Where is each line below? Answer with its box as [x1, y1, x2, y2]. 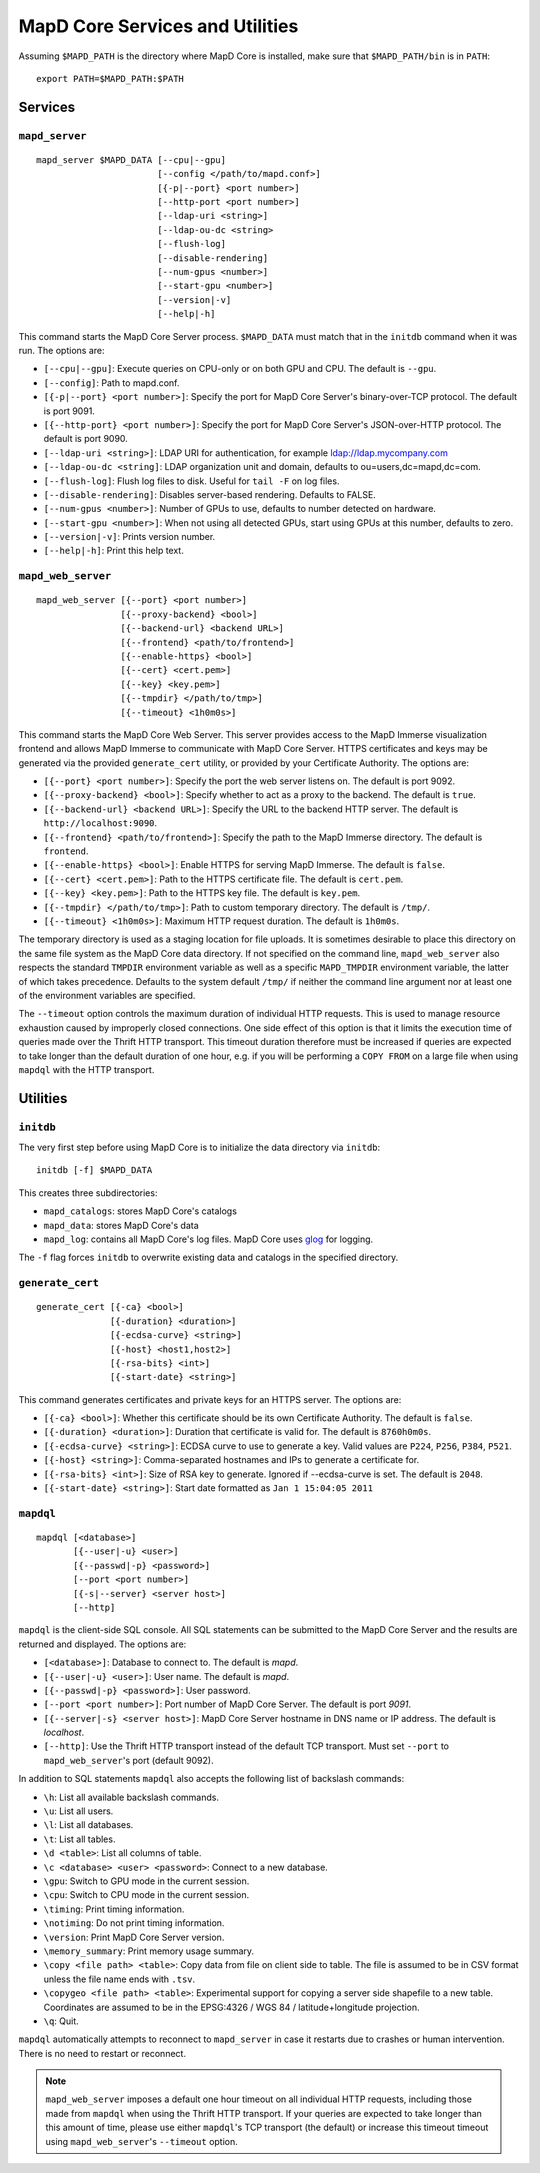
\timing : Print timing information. [43, 1903, 185, 1915]
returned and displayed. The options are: [18, 1638, 187, 1650]
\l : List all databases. [43, 1819, 134, 1831]
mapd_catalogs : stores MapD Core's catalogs [43, 1205, 237, 1217]
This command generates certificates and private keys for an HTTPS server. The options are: [18, 1393, 402, 1405]
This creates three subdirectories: [18, 1186, 158, 1199]
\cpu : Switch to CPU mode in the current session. [43, 1889, 250, 1901]
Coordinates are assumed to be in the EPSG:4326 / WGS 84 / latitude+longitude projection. [43, 2001, 420, 2013]
